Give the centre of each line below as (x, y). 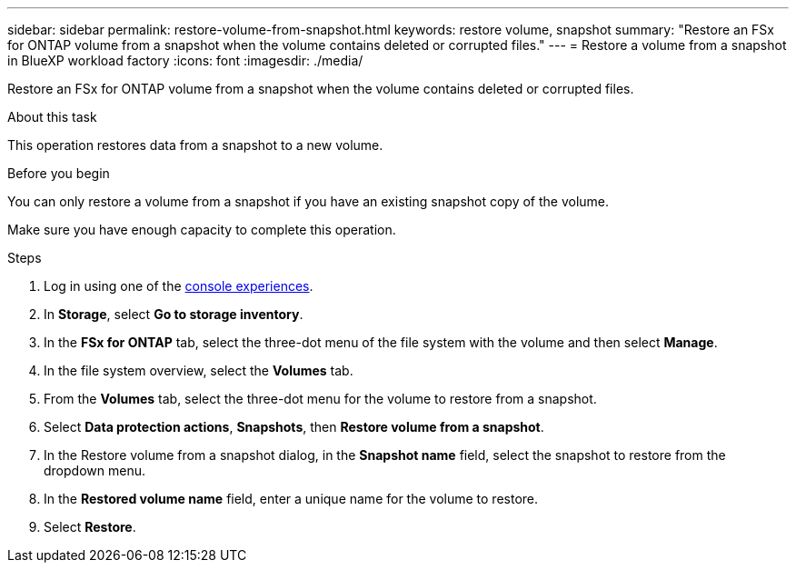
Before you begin (59, 173)
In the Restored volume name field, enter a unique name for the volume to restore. (291, 499)
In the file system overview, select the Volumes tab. (199, 370)
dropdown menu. (95, 470)
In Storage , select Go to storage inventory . (174, 314)
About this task (52, 117)
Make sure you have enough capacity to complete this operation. (202, 230)
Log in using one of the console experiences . (179, 286)
